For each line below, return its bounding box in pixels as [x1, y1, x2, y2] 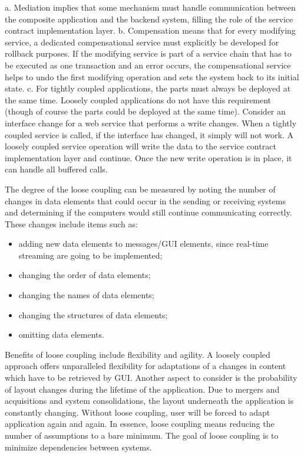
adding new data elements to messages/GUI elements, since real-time [18, 237, 269, 250]
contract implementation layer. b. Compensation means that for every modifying [5, 24, 296, 37]
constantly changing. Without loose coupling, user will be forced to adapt [5, 406, 270, 418]
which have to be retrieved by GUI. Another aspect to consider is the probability [5, 371, 298, 384]
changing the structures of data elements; [18, 308, 168, 321]
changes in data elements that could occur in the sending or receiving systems [5, 194, 286, 207]
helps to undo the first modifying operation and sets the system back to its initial [5, 70, 299, 83]
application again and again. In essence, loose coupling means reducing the [5, 417, 275, 430]
